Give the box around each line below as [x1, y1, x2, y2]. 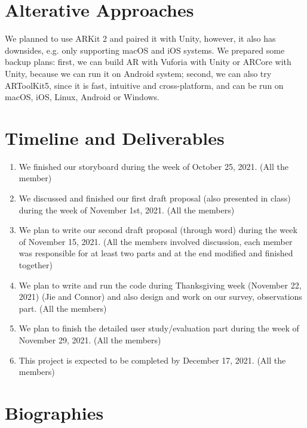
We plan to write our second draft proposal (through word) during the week [19, 224, 297, 236]
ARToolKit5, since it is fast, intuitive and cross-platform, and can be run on [5, 79, 284, 91]
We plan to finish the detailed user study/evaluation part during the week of [19, 322, 299, 334]
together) [19, 258, 53, 271]
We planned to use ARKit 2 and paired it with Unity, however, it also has [5, 32, 276, 45]
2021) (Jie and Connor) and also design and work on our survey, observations [19, 290, 302, 303]
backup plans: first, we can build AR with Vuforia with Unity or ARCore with [5, 55, 291, 68]
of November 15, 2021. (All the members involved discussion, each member [19, 235, 293, 247]
